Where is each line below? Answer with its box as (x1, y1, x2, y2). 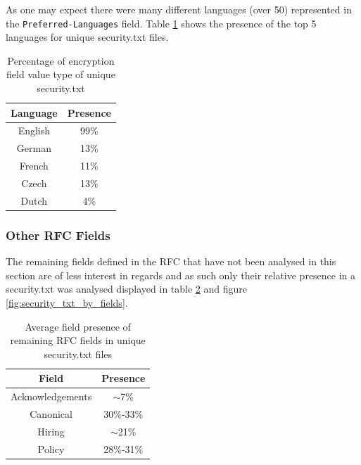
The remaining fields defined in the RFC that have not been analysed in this (6, 254, 336, 269)
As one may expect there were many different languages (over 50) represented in (6, 2, 352, 16)
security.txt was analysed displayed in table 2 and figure (6, 281, 248, 296)
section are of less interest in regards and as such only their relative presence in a (6, 267, 356, 282)
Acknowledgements (11, 389, 92, 404)
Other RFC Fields (6, 226, 110, 243)
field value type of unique (6, 67, 115, 82)
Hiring (37, 423, 65, 438)
